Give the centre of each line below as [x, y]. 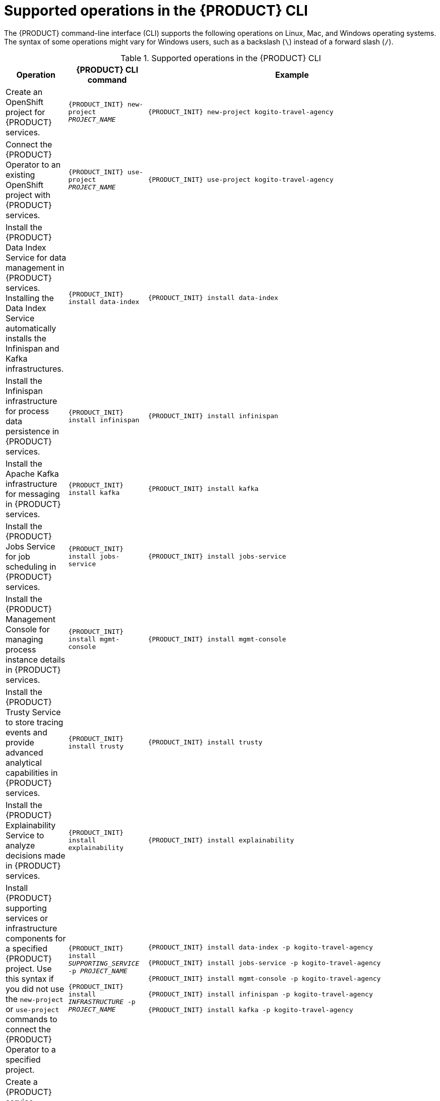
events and [26, 732]
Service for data [36, 257]
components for [36, 938]
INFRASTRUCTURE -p [102, 1002]
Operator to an [33, 164]
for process [27, 411]
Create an [24, 92]
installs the [26, 338]
